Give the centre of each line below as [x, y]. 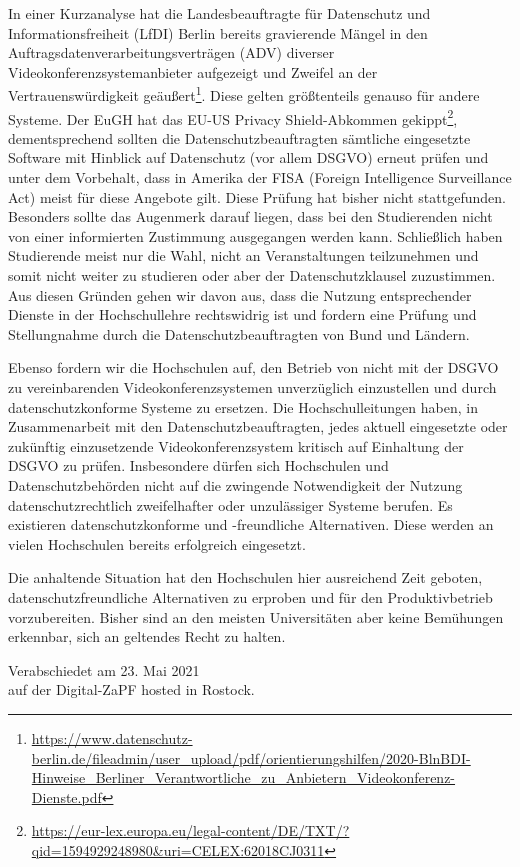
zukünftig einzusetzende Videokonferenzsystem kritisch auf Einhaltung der [236, 445]
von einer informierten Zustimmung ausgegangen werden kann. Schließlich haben [255, 235]
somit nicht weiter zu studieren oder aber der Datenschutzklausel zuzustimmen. [252, 275]
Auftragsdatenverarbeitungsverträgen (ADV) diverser [171, 52]
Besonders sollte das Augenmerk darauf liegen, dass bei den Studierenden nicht [250, 216]
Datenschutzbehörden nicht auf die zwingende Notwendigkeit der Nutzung [235, 484]
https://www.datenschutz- [112, 737]
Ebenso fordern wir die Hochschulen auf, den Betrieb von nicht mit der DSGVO [253, 367]
